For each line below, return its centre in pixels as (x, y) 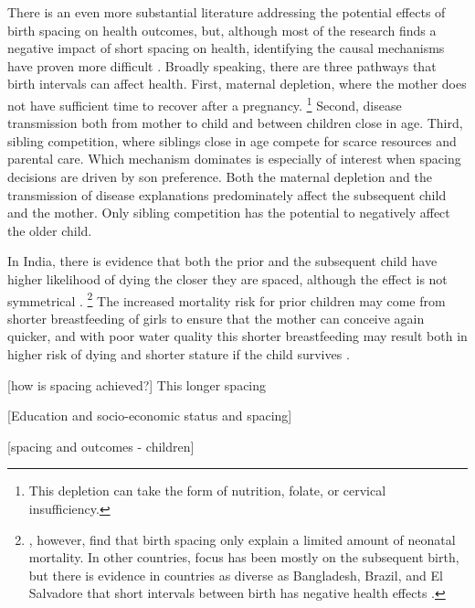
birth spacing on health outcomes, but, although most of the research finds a (222, 30)
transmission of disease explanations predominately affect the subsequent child (227, 194)
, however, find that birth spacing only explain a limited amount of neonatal (242, 539)
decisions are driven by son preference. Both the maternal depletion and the (220, 176)
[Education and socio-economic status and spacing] (150, 416)
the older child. (50, 230)
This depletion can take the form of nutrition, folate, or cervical (207, 491)
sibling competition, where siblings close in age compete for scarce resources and (232, 140)
